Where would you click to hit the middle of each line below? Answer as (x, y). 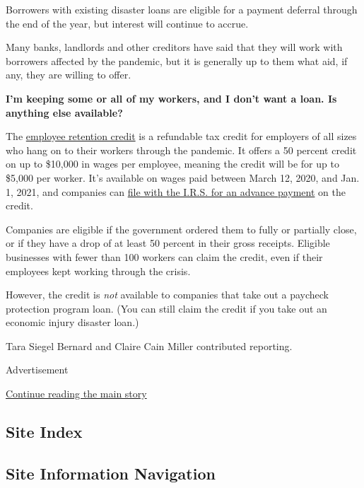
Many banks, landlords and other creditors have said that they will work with (174, 47)
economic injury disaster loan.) (72, 322)
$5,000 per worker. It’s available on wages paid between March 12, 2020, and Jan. (183, 177)
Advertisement (37, 370)
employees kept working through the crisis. (98, 271)
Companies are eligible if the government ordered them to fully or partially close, (181, 229)
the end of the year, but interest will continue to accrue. (127, 23)
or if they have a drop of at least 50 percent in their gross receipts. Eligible (168, 243)
